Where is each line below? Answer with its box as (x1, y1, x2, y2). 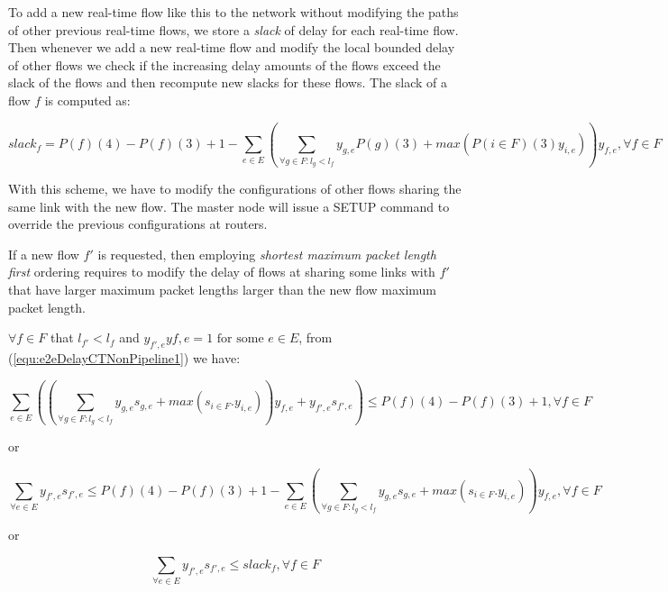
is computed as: (44, 90, 131, 109)
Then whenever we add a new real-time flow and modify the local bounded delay (8, 38, 455, 57)
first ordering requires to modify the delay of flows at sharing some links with (8, 262, 435, 281)
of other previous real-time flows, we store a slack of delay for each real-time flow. (8, 20, 459, 39)
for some (216, 332, 264, 346)
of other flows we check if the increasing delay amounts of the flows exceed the (8, 55, 441, 74)
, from (298, 328, 333, 347)
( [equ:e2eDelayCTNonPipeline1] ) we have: (8, 349, 241, 368)
